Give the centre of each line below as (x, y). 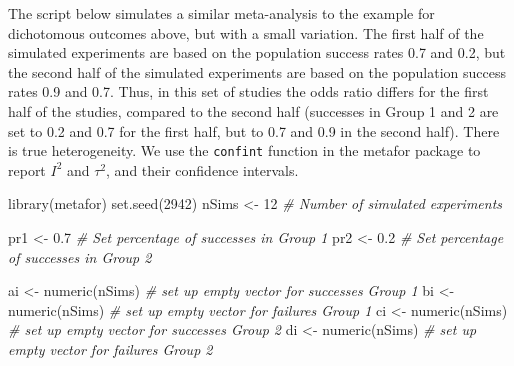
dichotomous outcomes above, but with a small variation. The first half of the (246, 32)
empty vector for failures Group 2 (110, 348)
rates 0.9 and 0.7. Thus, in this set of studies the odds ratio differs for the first (248, 91)
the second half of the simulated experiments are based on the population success (257, 71)
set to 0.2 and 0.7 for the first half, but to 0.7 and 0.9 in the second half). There (254, 130)
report (27, 169)
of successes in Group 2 (80, 256)
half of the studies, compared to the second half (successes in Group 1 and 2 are (253, 110)
